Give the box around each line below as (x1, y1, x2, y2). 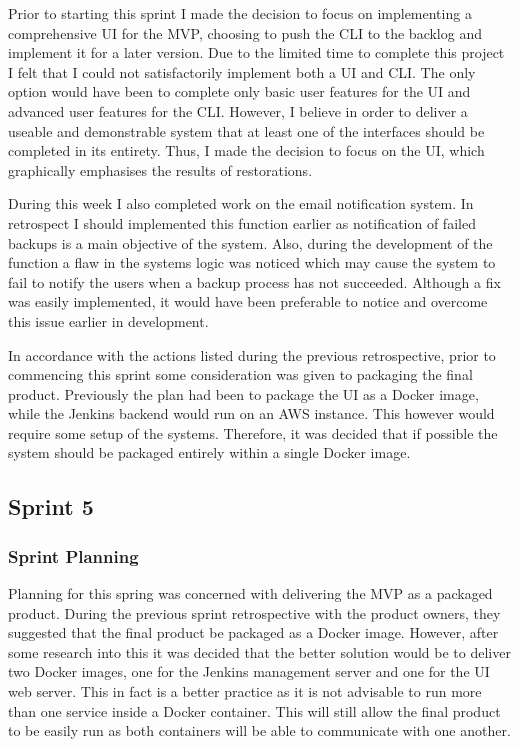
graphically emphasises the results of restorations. (8, 159, 313, 180)
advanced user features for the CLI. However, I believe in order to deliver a (8, 100, 468, 121)
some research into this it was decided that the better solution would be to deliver (8, 641, 511, 662)
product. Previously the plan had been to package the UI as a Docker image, (8, 383, 479, 404)
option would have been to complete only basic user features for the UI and (8, 81, 471, 102)
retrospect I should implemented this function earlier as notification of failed (8, 212, 476, 233)
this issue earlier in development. (8, 310, 209, 331)
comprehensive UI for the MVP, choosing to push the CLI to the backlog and (8, 22, 482, 43)
